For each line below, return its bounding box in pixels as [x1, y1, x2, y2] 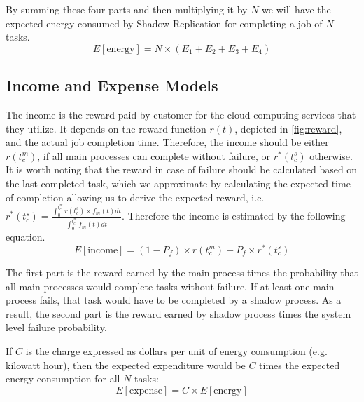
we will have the [262, 2, 331, 16]
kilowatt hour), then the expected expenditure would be [6, 357, 246, 372]
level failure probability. [6, 320, 107, 335]
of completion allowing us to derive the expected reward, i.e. [6, 189, 265, 204]
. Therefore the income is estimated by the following [121, 208, 346, 223]
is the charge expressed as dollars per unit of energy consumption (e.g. [25, 343, 328, 358]
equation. [6, 229, 45, 244]
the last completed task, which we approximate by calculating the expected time [6, 175, 351, 190]
